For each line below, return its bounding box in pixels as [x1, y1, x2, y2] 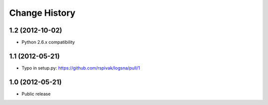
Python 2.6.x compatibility [21, 39, 75, 45]
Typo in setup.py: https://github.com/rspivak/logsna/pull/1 [21, 65, 140, 71]
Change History [9, 7, 75, 18]
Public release [21, 91, 51, 97]
